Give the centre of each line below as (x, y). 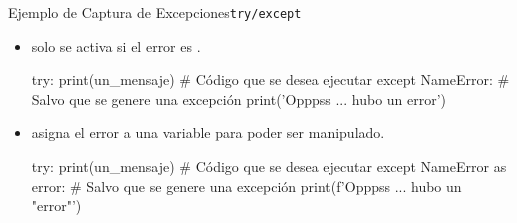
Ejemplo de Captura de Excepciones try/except (155, 12)
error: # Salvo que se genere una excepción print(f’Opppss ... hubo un (246, 185)
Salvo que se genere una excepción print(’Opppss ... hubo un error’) (239, 98)
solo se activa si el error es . (116, 45)
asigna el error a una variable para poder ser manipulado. (208, 132)
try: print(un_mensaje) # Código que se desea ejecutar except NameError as (269, 166)
